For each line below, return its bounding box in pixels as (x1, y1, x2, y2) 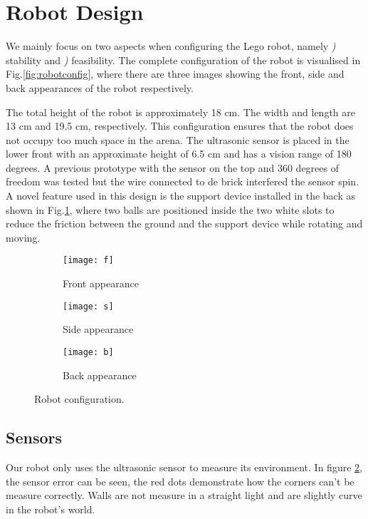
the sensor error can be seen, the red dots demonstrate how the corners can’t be (6, 473, 354, 488)
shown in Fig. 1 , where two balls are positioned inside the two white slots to (6, 202, 335, 217)
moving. (6, 230, 41, 245)
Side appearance (63, 322, 134, 336)
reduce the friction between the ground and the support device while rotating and (6, 216, 363, 231)
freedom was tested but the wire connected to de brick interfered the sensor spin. (6, 174, 359, 189)
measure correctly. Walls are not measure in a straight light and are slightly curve (6, 488, 362, 503)
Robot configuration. (34, 391, 125, 406)
